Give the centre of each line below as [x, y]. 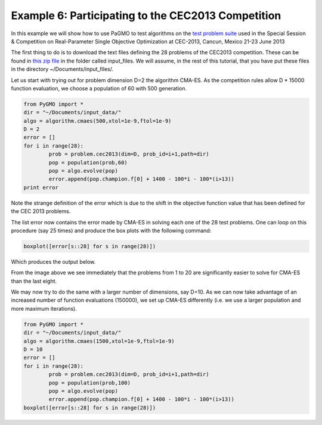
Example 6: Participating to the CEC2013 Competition [146, 15]
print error [41, 187]
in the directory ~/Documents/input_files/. [62, 69]
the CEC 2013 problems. [41, 211]
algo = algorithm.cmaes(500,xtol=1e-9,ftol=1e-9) [97, 121]
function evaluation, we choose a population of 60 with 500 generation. [99, 88]
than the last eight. [34, 281]
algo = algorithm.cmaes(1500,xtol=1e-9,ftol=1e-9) [99, 341]
